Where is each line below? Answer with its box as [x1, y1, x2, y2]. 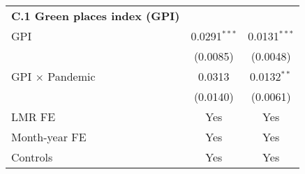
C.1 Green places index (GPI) [11, 8, 180, 24]
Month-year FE [11, 129, 87, 145]
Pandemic [47, 68, 96, 84]
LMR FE [11, 109, 56, 125]
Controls [11, 149, 53, 165]
